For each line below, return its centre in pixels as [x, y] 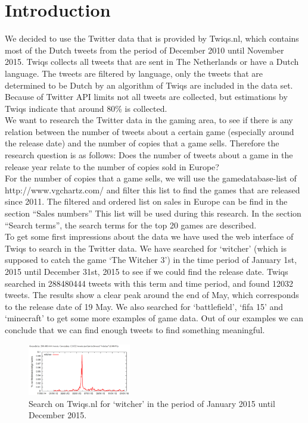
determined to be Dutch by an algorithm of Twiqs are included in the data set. [149, 85]
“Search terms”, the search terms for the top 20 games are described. [131, 225]
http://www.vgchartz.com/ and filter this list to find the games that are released [153, 189]
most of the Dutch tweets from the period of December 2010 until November [144, 50]
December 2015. [58, 415]
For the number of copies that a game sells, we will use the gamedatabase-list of [151, 178]
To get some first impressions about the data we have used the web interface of [149, 236]
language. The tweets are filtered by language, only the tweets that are [134, 73]
